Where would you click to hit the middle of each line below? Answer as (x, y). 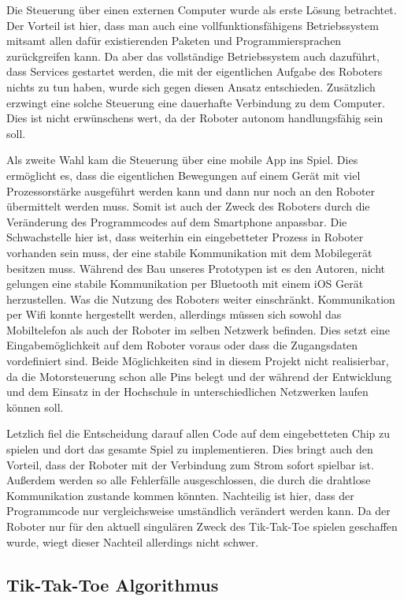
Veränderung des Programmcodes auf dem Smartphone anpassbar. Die (177, 221)
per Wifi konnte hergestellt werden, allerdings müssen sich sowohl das (174, 314)
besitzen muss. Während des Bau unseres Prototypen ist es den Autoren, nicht (196, 268)
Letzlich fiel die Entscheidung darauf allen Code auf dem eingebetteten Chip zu (198, 433)
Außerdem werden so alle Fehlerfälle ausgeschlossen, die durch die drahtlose (189, 480)
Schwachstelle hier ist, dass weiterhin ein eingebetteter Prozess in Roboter (185, 237)
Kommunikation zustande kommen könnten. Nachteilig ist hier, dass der (180, 495)
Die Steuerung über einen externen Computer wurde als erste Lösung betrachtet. (202, 9)
